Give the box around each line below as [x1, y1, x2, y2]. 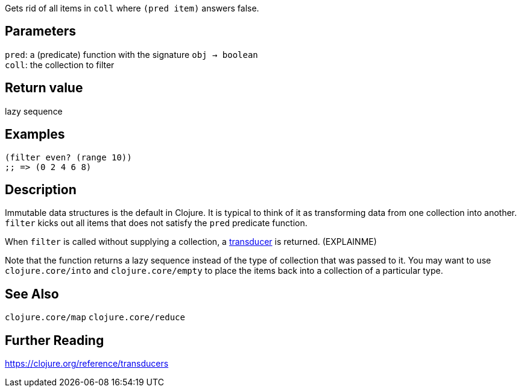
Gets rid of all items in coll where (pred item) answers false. [5, 3, 259, 13]
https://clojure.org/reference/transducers [5, 358, 169, 369]
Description [5, 182, 77, 197]
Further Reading [5, 332, 104, 348]
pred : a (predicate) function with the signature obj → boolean [5, 49, 258, 60]
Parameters [5, 24, 76, 39]
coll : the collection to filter [5, 59, 115, 70]
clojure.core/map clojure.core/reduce [5, 312, 185, 323]
